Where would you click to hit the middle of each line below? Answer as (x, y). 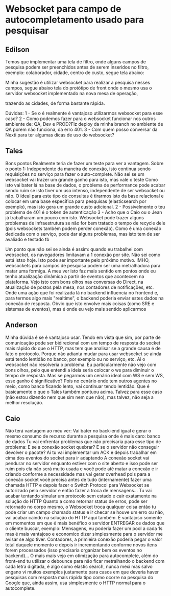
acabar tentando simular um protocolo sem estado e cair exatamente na (81, 496)
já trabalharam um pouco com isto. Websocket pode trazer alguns (75, 217)
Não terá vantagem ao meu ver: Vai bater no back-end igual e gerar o (78, 431)
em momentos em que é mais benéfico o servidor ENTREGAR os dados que (85, 523)
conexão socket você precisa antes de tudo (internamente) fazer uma (79, 480)
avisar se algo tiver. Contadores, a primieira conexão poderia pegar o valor (84, 539)
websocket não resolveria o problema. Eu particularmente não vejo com (81, 364)
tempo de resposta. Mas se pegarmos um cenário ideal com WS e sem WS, (85, 375)
